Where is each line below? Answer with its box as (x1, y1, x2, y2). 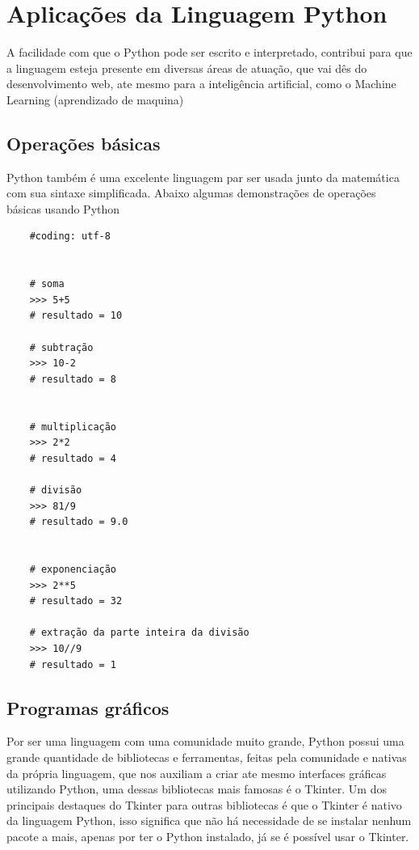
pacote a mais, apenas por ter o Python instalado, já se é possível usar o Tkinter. (6, 827, 409, 844)
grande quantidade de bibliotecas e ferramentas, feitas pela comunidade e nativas (6, 748, 407, 765)
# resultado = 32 (29, 595, 123, 607)
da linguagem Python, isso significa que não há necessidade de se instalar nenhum (6, 812, 412, 829)
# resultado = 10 (29, 310, 123, 322)
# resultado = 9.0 (29, 516, 128, 528)
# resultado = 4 (29, 452, 117, 464)
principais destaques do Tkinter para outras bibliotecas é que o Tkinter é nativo (6, 796, 402, 813)
